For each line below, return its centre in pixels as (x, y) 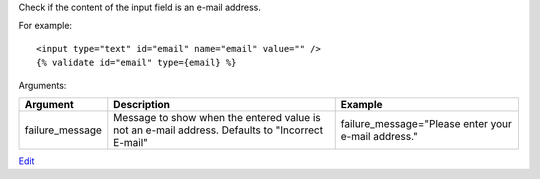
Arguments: (42, 85)
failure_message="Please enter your (426, 123)
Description (141, 104)
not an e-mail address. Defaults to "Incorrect (218, 130)
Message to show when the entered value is (217, 117)
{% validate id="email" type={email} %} (136, 63)
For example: (45, 26)
